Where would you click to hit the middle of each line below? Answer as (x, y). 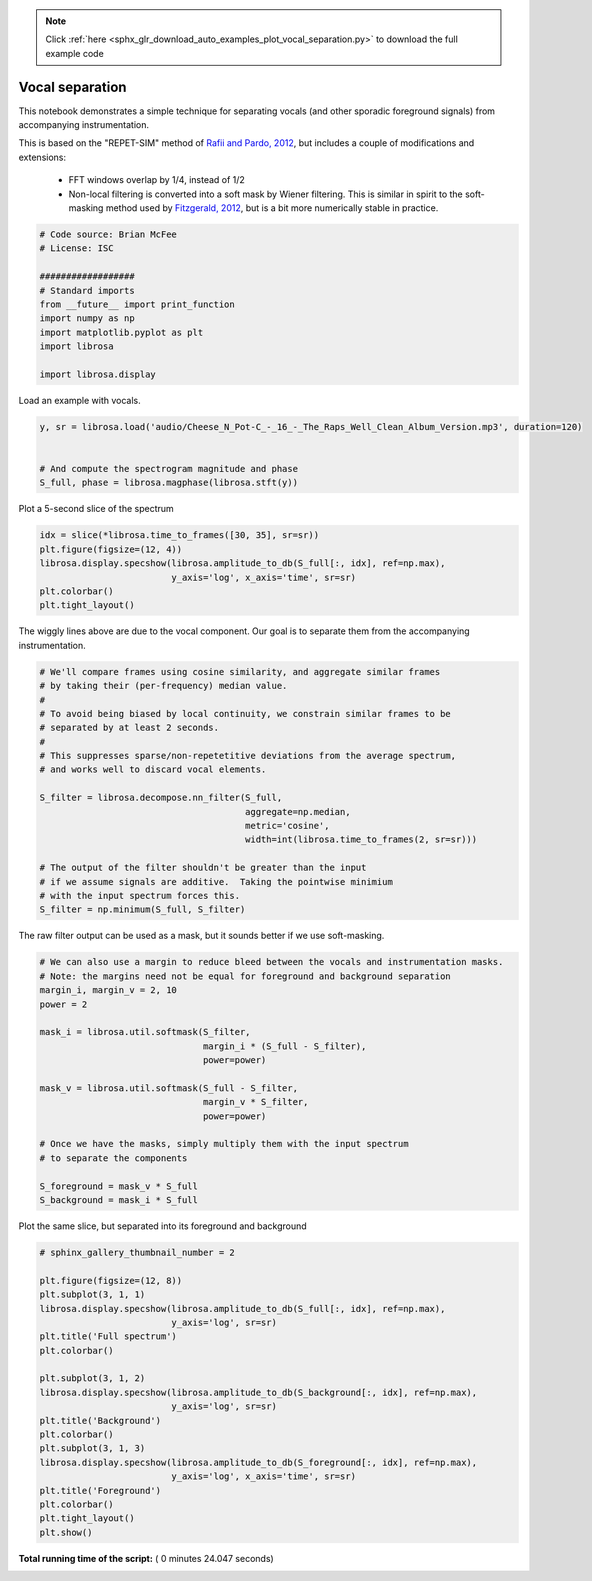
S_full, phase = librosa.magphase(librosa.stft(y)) (169, 483)
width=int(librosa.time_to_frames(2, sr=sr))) (361, 839)
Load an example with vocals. (80, 400)
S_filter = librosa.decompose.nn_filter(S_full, (161, 798)
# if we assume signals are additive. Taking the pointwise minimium (216, 881)
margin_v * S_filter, (255, 1102)
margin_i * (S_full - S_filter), (284, 1046)
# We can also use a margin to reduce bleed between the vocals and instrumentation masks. (271, 962)
